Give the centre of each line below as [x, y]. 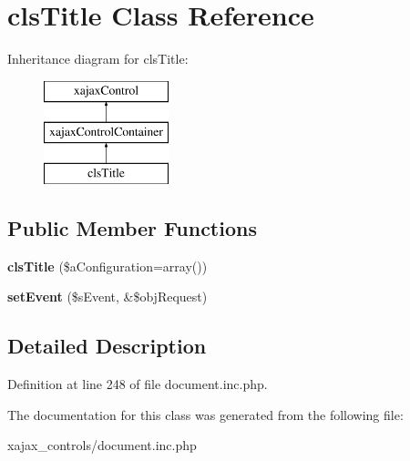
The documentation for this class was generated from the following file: [205, 414]
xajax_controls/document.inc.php [102, 445]
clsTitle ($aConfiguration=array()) [108, 266]
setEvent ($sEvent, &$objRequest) [108, 297]
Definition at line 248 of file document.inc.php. [138, 384]
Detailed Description [107, 346]
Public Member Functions [132, 228]
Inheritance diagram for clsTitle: [98, 59]
